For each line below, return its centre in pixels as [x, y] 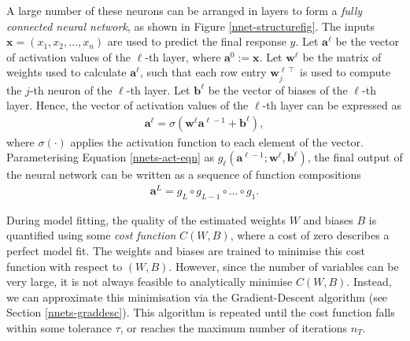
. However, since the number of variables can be [284, 266]
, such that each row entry [203, 72]
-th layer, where [183, 56]
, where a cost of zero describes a [310, 235]
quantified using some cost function [91, 235]
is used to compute [345, 72]
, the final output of [355, 157]
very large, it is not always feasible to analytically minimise [150, 282]
